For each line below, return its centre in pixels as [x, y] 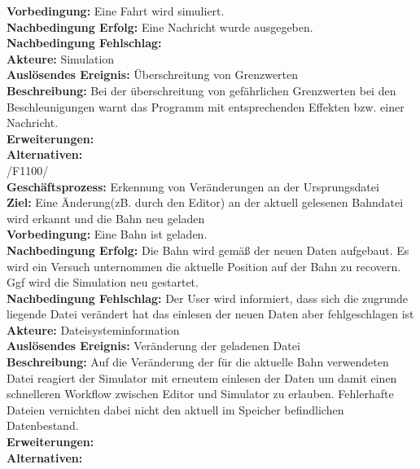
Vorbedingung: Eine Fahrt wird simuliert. [116, 11]
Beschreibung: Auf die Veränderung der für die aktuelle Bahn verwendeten [198, 362]
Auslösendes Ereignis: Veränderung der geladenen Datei [153, 346]
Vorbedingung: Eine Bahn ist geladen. [107, 234]
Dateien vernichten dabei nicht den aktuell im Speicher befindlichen [175, 409]
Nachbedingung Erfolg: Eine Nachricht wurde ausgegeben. [160, 26]
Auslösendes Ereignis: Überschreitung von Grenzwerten [153, 75]
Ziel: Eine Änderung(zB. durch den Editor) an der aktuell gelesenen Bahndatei [205, 202]
